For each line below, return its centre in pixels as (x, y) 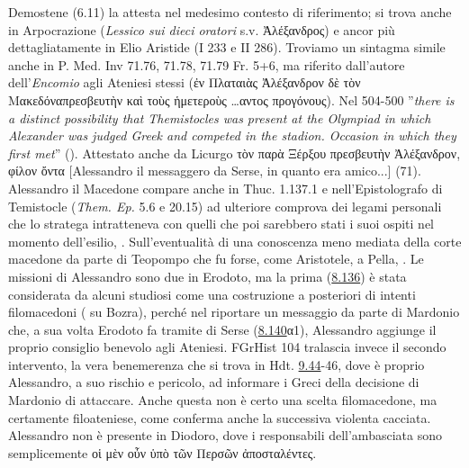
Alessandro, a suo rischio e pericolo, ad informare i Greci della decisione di (214, 382)
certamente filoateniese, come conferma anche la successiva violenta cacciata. (220, 417)
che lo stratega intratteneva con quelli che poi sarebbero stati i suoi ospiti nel (221, 224)
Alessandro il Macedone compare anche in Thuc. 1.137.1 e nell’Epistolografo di (225, 188)
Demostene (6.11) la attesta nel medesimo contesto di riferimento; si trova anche (230, 12)
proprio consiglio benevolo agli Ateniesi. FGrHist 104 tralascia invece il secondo (227, 347)
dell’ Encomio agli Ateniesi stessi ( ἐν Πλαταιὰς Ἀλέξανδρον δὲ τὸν (185, 82)
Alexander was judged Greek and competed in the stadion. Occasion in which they (232, 135)
